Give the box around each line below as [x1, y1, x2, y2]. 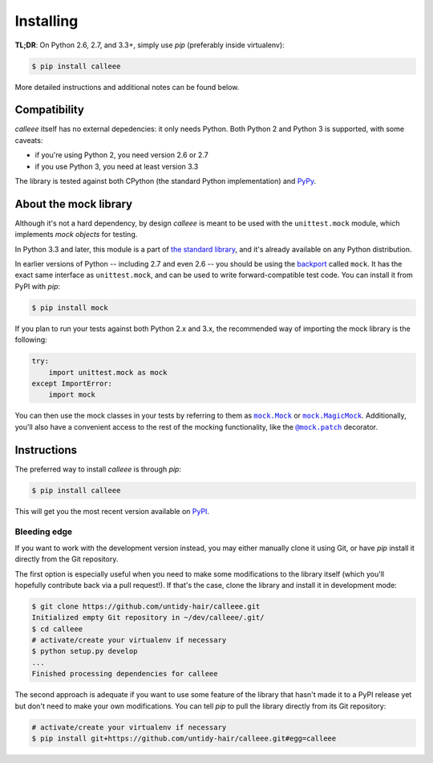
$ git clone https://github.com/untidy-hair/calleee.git [31, 602, 261, 610]
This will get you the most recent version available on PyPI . [14, 506, 210, 516]
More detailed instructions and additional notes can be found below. [14, 82, 240, 92]
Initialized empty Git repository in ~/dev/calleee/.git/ [31, 613, 265, 622]
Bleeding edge [14, 526, 73, 537]
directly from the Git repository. [14, 554, 119, 564]
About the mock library [14, 197, 132, 210]
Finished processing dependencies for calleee [31, 669, 218, 679]
